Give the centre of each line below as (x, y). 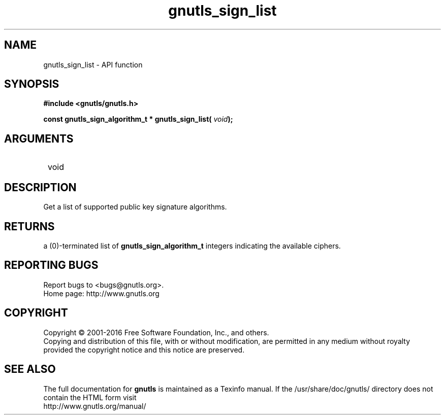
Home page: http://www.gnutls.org (101, 293)
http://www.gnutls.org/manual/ (95, 406)
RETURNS (29, 226)
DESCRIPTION (40, 187)
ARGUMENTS (39, 138)
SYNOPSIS (32, 84)
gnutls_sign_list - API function (93, 64)
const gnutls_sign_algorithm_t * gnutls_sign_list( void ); (138, 119)
